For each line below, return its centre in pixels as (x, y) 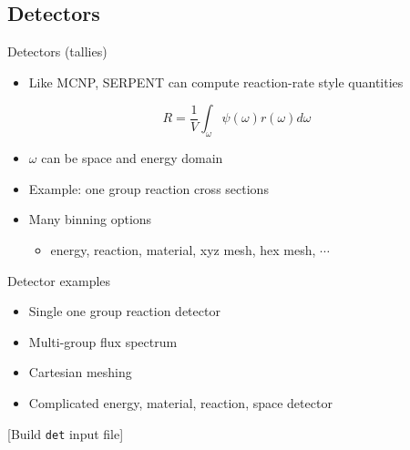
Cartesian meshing (80, 372)
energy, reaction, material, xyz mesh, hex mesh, (183, 249)
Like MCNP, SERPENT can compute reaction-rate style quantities (216, 82)
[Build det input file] (66, 433)
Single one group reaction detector (124, 311)
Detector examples (59, 280)
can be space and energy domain (132, 158)
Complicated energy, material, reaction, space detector (180, 402)
